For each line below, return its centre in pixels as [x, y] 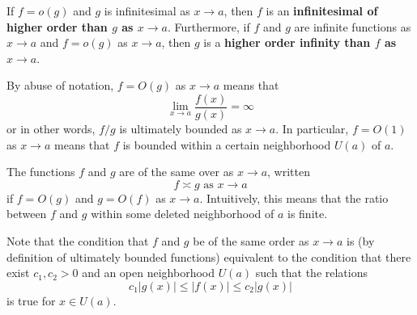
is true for [31, 300]
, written [289, 172]
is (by [361, 241]
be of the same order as [251, 241]
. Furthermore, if [208, 26]
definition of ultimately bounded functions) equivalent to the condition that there [209, 256]
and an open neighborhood [148, 273]
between [27, 214]
